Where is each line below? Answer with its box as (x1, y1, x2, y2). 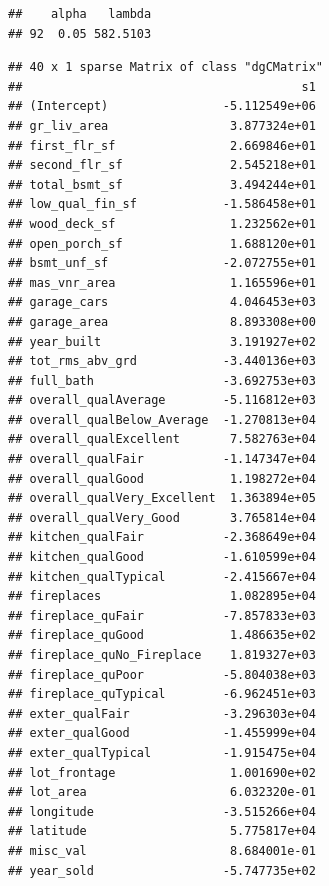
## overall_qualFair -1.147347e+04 (8, 452, 316, 467)
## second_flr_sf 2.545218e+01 (8, 158, 316, 173)
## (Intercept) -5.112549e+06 (8, 99, 316, 114)
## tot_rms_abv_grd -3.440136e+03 (8, 354, 316, 369)
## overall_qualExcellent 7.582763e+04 (8, 432, 316, 447)
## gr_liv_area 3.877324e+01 (8, 118, 316, 133)
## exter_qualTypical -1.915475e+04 (8, 745, 316, 760)
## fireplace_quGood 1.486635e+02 (8, 628, 316, 643)
